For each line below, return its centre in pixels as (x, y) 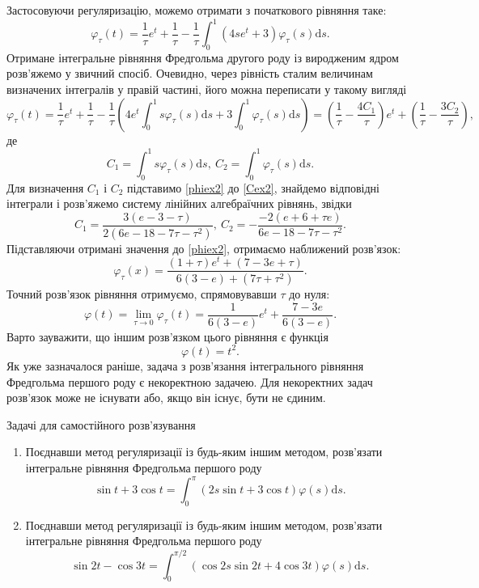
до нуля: (309, 294)
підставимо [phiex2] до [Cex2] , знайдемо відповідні (253, 187)
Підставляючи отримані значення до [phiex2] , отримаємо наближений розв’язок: (204, 248)
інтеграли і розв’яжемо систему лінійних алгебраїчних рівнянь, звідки (179, 203)
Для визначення (45, 187)
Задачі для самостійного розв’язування (101, 424)
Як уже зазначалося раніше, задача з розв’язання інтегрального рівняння (185, 365)
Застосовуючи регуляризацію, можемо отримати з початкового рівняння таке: (197, 10)
